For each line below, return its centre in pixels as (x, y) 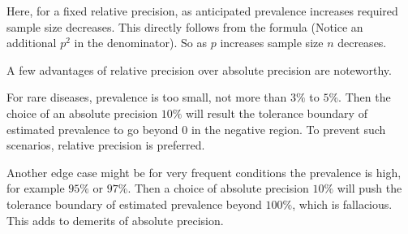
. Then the (365, 97)
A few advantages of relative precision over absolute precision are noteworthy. (199, 69)
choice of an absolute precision (82, 113)
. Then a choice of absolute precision (218, 188)
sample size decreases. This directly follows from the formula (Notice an (185, 26)
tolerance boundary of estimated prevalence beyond (134, 204)
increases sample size (272, 43)
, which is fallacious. (342, 204)
